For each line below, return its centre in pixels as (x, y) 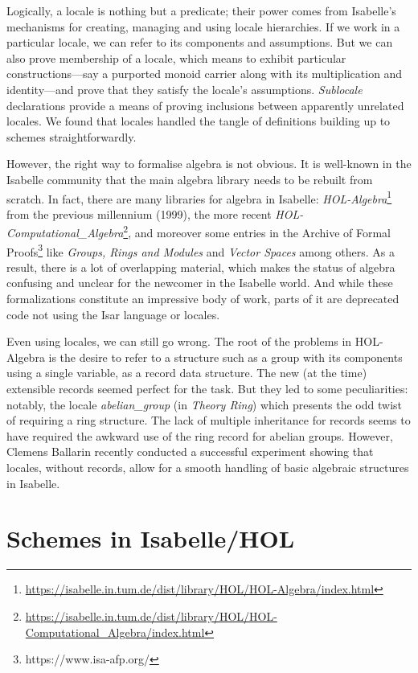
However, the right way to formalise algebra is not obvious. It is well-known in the (209, 164)
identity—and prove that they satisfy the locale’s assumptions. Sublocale (184, 89)
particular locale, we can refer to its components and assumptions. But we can (200, 42)
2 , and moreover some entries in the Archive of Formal (257, 232)
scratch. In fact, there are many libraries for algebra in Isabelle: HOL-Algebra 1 (199, 197)
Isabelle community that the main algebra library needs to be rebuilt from (190, 179)
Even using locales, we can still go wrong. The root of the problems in (179, 341)
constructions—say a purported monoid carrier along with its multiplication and (205, 74)
